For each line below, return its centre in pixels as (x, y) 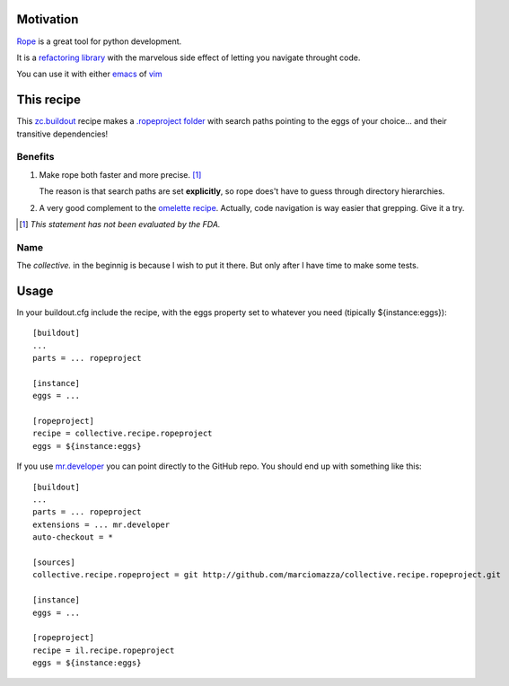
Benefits (35, 157)
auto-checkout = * (73, 537)
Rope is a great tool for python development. (99, 41)
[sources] (54, 562)
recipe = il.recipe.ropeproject (104, 650)
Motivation (48, 19)
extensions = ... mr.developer (101, 524)
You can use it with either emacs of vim (90, 74)
